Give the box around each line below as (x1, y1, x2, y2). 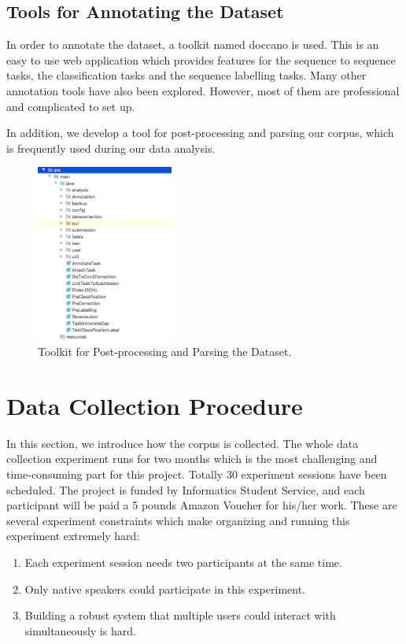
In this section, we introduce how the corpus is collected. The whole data (6, 435, 359, 451)
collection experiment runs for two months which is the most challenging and (6, 450, 378, 467)
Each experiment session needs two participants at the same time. (24, 554, 342, 571)
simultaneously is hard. (24, 622, 136, 638)
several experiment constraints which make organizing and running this (6, 512, 350, 528)
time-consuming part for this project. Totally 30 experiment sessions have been (6, 466, 387, 483)
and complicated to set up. (6, 98, 135, 114)
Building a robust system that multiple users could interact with (24, 607, 336, 624)
